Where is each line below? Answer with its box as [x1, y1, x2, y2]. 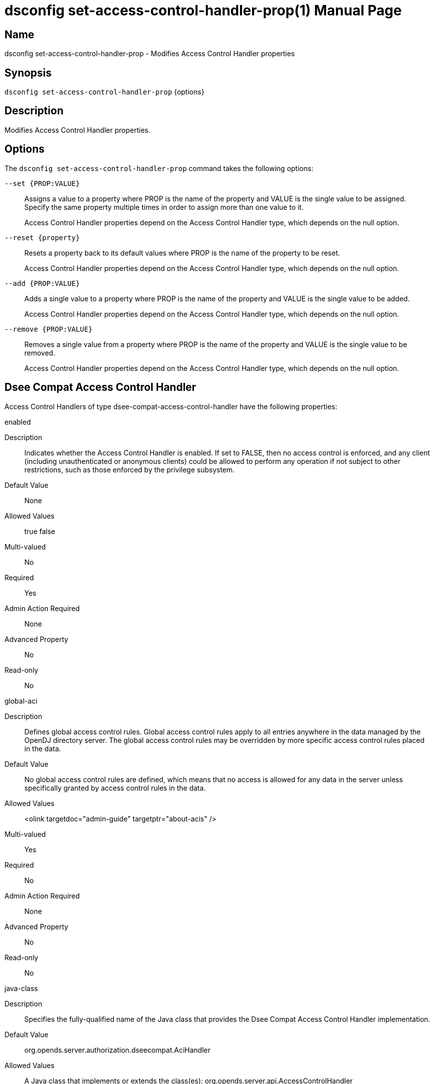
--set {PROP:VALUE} [4, 179, 80, 187]
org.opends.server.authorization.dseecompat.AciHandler [24, 1045, 211, 1054]
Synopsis [4, 66, 52, 79]
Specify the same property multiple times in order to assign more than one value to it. [24, 202, 304, 211]
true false [24, 527, 55, 536]
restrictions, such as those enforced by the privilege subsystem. [24, 465, 235, 474]
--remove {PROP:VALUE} [4, 325, 93, 333]
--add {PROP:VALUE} [4, 279, 80, 287]
